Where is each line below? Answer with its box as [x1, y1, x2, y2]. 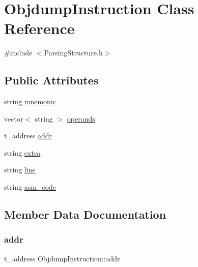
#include [4, 47, 33, 58]
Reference [4, 18, 75, 39]
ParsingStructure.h [44, 47, 103, 58]
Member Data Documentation [4, 206, 166, 222]
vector [4, 113, 23, 124]
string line [4, 164, 36, 175]
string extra [4, 147, 41, 158]
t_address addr [4, 130, 52, 141]
